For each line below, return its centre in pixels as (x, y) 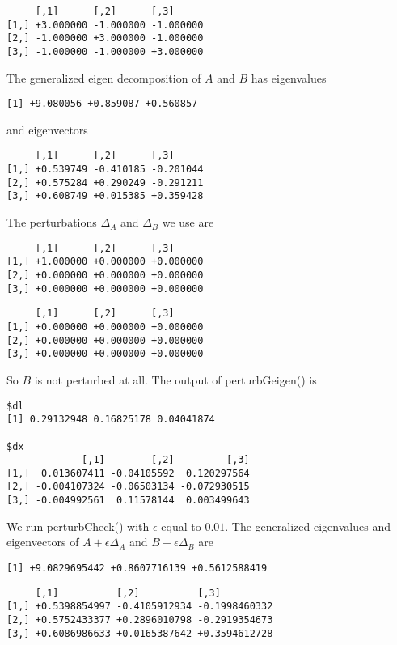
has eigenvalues (289, 77)
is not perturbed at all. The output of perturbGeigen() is (175, 379)
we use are (188, 222)
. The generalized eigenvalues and (308, 526)
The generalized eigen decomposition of (104, 77)
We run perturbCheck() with (78, 526)
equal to (181, 526)
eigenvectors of (43, 542)
